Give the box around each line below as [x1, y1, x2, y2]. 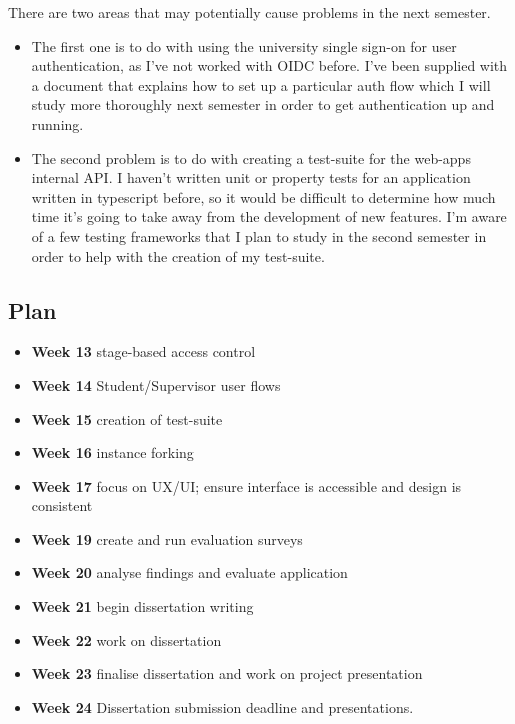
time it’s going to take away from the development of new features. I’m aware [31, 206, 507, 227]
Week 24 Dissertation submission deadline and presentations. [31, 696, 414, 717]
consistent [31, 495, 93, 516]
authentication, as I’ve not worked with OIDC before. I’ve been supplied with [31, 55, 508, 76]
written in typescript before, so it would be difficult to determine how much [31, 186, 496, 207]
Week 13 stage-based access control [31, 341, 256, 362]
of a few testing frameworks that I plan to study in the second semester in [31, 225, 487, 246]
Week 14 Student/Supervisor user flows [31, 374, 281, 395]
